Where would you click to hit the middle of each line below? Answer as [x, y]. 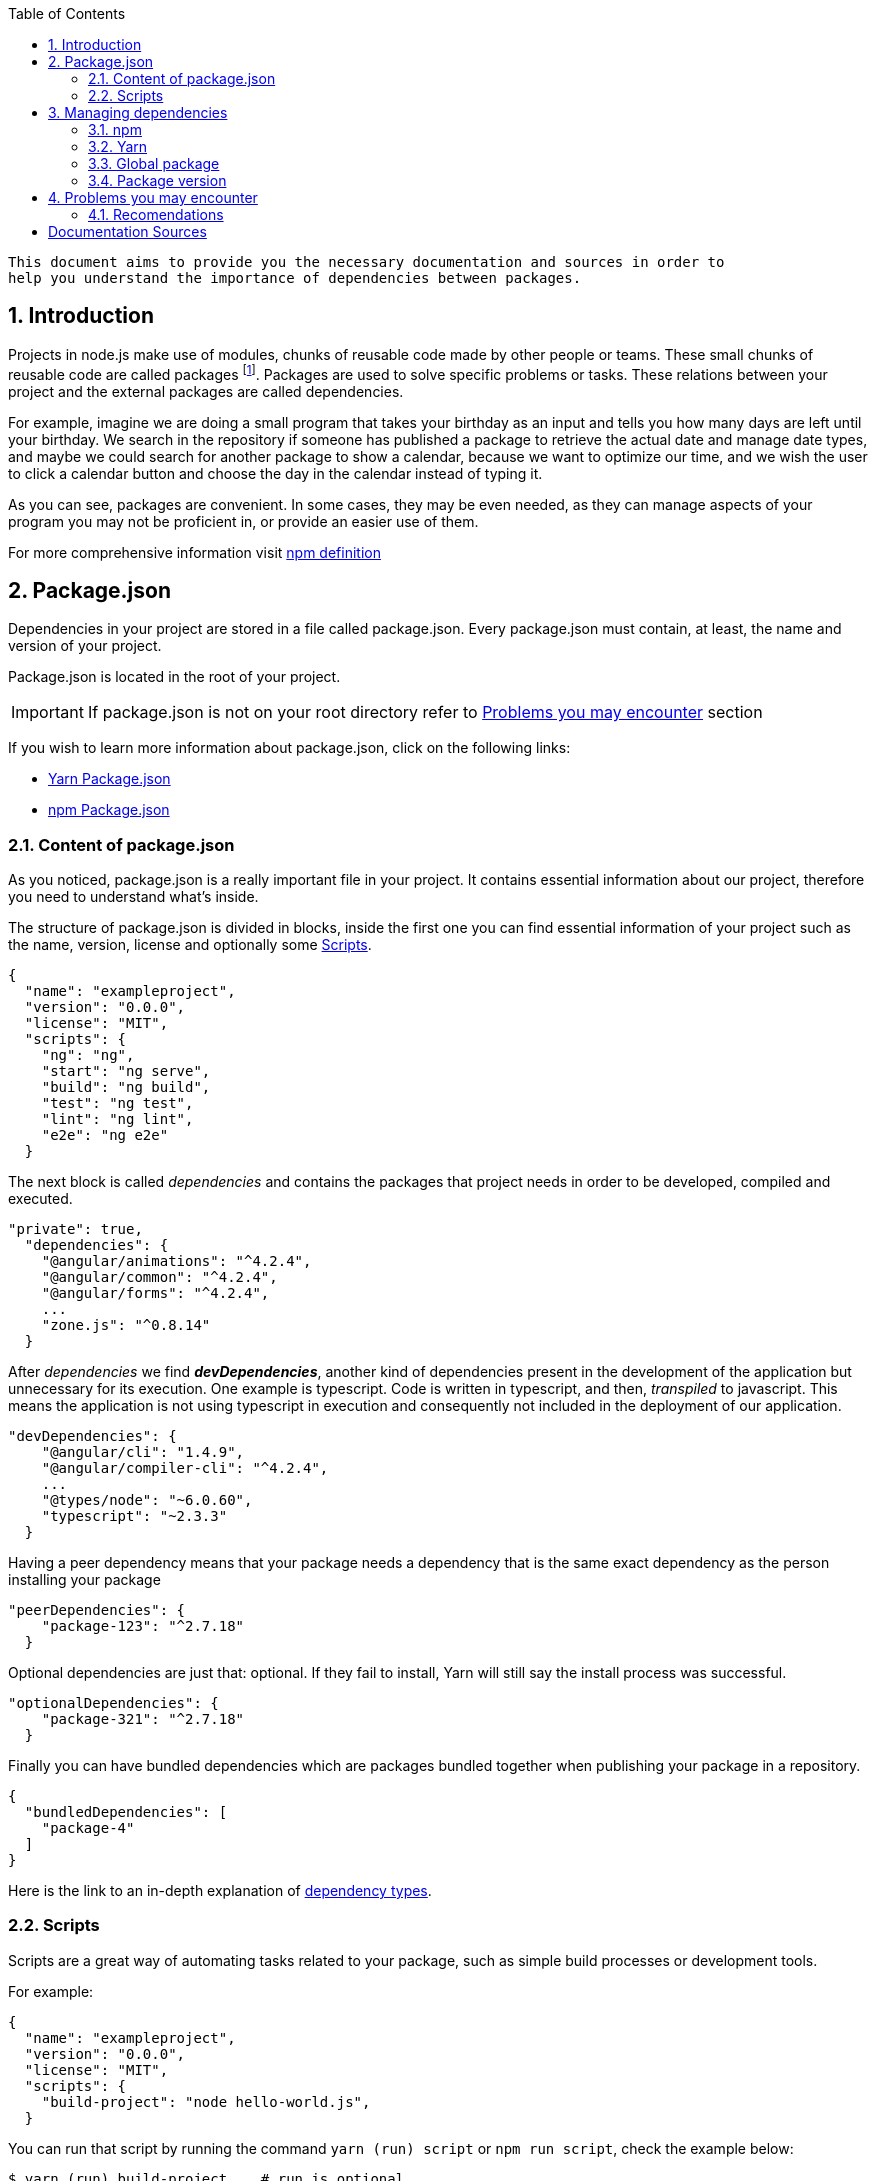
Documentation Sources [127, 231]
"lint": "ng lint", [117, 1119]
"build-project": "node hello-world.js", [206, 2101]
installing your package [84, 1580]
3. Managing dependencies [138, 112]
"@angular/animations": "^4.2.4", [176, 1261]
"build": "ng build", [126, 1087]
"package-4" [88, 1828]
